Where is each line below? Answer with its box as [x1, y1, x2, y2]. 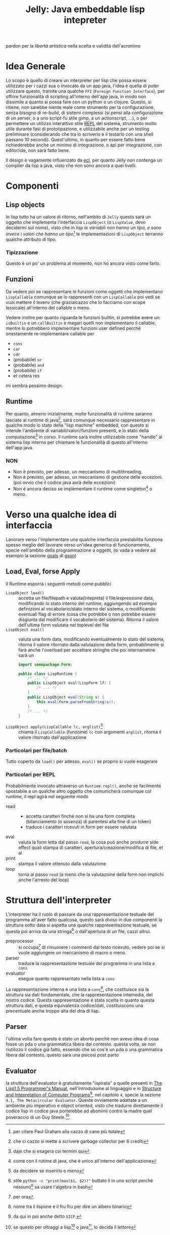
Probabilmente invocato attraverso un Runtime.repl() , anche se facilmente [6, 783, 161, 789]
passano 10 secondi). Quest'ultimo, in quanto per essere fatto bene [6, 137, 146, 143]
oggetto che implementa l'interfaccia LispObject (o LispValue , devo [6, 219, 146, 225]
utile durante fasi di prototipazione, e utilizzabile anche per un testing [6, 126, 149, 132]
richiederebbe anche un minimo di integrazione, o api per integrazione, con [6, 142, 162, 148]
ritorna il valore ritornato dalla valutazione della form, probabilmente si [18, 641, 164, 647]
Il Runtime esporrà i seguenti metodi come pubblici [6, 581, 111, 587]
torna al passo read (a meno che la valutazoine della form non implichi [18, 871, 164, 877]
